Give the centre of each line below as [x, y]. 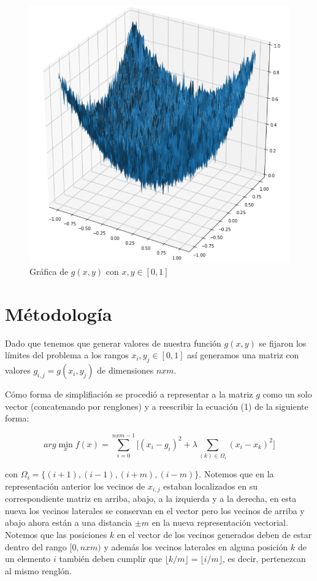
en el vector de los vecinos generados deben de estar [214, 534]
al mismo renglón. [39, 570]
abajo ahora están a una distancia [69, 522]
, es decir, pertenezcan [264, 559]
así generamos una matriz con [243, 355]
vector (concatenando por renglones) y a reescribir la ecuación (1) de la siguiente [157, 406]
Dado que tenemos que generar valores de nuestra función [113, 343]
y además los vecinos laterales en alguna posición [196, 546]
